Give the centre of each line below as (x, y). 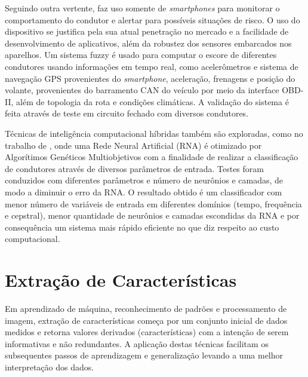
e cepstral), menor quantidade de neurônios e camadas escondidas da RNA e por (152, 215)
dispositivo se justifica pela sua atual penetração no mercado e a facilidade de (147, 31)
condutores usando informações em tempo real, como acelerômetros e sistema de (152, 66)
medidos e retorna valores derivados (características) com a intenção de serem (147, 332)
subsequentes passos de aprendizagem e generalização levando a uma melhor (144, 355)
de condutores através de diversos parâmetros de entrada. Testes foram (134, 168)
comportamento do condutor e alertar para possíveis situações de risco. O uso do (153, 19)
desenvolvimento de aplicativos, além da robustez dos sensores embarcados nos (148, 43)
